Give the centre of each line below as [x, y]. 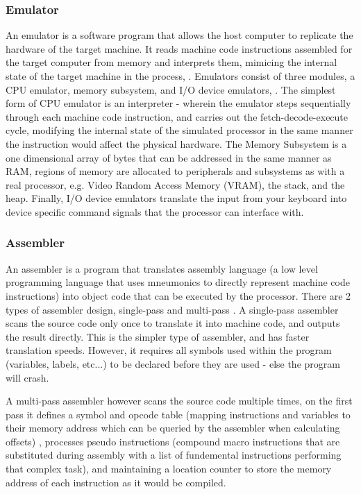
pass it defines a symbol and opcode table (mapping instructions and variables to [178, 414]
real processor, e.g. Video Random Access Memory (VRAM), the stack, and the [175, 184]
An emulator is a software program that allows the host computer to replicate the [179, 35]
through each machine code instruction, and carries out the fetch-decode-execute [177, 116]
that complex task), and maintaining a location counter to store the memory [169, 469]
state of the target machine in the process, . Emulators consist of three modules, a [180, 76]
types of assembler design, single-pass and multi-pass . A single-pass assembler [172, 309]
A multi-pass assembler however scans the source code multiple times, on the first [179, 401]
